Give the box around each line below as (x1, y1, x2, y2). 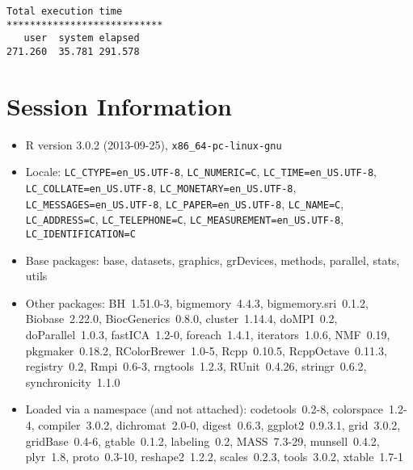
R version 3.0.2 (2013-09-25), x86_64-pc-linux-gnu (25, 136, 282, 153)
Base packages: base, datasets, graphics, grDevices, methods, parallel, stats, (25, 251, 400, 268)
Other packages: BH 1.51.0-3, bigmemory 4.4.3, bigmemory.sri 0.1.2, (25, 294, 369, 311)
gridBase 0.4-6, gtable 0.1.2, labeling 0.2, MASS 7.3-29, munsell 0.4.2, (25, 432, 380, 449)
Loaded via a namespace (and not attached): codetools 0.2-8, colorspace (25, 401, 384, 418)
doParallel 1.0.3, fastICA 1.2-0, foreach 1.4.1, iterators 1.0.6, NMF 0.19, (25, 326, 390, 343)
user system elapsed (23, 32, 140, 44)
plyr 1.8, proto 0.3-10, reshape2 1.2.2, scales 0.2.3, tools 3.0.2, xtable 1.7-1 (25, 448, 403, 465)
